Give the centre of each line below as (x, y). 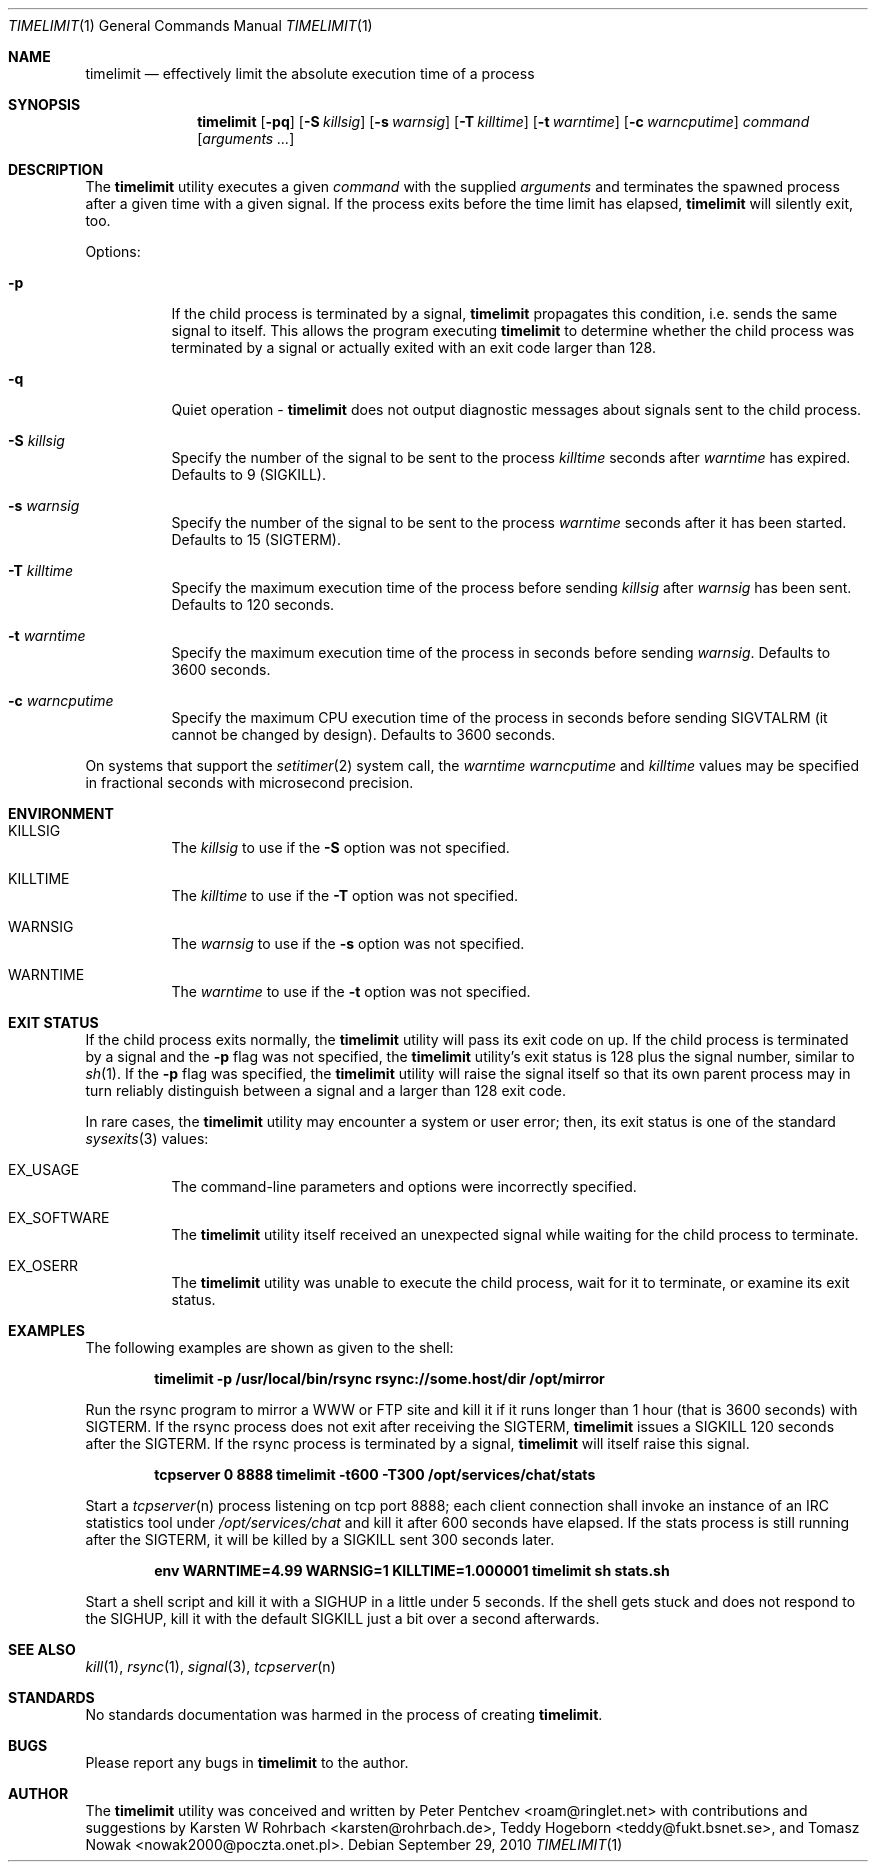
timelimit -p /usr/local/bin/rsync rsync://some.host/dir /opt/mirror (379, 1378)
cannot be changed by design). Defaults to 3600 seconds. (363, 734)
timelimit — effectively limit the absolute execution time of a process (310, 73)
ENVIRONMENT (61, 813)
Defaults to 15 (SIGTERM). (256, 539)
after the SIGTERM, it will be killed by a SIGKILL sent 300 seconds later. (320, 1539)
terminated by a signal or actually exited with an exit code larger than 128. (413, 347)
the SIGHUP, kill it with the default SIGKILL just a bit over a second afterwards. (342, 1618)
